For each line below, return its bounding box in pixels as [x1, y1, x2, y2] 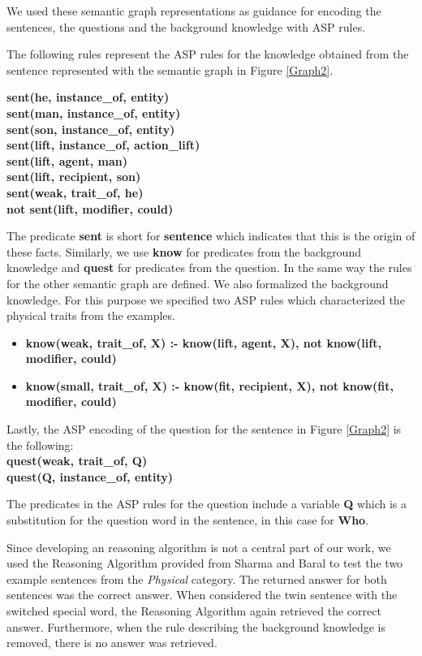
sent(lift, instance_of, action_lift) [6, 136, 200, 153]
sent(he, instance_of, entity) [6, 88, 170, 106]
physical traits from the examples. [6, 307, 175, 324]
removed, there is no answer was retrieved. [6, 634, 217, 651]
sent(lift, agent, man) [6, 152, 127, 169]
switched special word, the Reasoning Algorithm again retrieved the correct [6, 602, 381, 619]
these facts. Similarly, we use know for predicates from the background [6, 243, 361, 260]
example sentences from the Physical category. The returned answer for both [6, 570, 387, 587]
